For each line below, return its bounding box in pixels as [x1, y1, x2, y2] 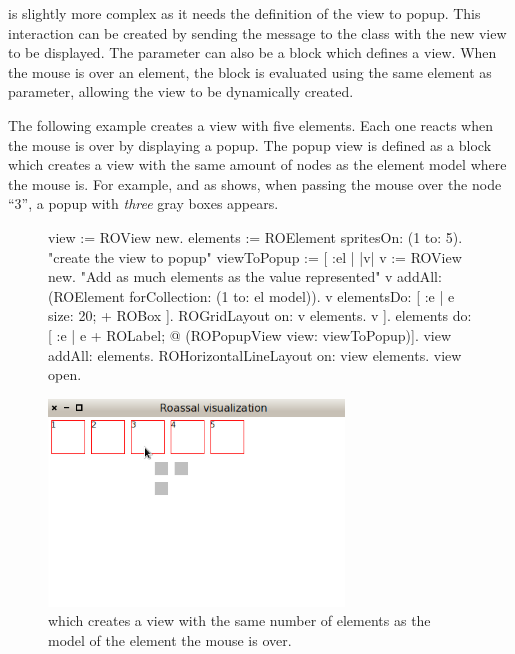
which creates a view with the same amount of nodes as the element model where [8, 154, 507, 175]
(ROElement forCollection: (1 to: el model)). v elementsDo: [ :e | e [48, 285, 455, 306]
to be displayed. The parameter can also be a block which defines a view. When [8, 42, 497, 63]
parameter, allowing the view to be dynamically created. [8, 81, 354, 102]
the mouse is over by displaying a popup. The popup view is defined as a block [8, 134, 492, 155]
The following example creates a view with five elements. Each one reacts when [8, 114, 493, 135]
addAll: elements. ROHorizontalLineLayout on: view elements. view [48, 344, 462, 365]
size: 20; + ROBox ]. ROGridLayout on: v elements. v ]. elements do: [48, 305, 472, 326]
